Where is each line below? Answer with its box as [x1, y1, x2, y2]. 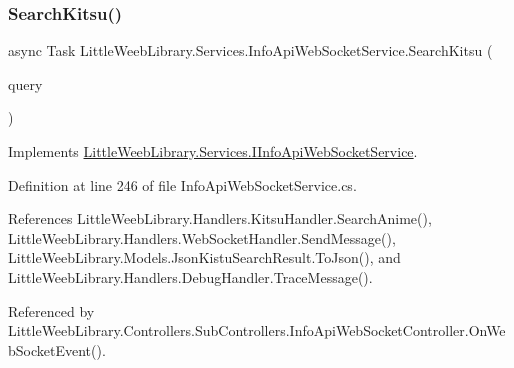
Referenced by [8, 300, 95, 321]
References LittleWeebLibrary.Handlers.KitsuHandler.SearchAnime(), [8, 208, 432, 229]
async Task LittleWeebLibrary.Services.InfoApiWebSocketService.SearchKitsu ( [8, 40, 493, 61]
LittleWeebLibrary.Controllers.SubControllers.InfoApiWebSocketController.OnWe [8, 320, 506, 341]
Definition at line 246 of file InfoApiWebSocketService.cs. [8, 174, 357, 195]
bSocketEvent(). [8, 339, 106, 360]
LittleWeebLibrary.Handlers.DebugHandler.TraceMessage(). [8, 266, 373, 287]
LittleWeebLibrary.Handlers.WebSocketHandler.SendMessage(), [8, 227, 396, 248]
